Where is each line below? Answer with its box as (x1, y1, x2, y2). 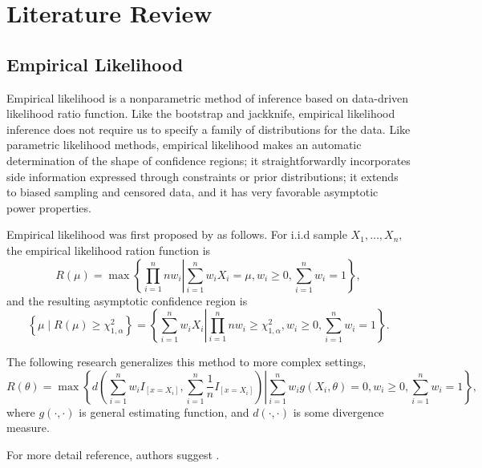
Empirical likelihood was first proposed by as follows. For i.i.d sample (6, 226, 347, 243)
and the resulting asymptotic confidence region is (6, 292, 248, 309)
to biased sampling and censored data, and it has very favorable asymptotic (6, 184, 379, 200)
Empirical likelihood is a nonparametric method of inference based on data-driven (6, 89, 409, 106)
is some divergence (293, 403, 384, 420)
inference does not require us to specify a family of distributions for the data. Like (6, 120, 411, 137)
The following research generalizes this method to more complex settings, (6, 353, 367, 370)
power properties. (6, 199, 91, 216)
